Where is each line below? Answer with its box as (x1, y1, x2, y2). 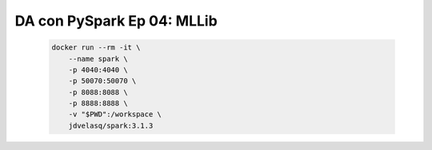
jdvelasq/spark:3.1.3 (68, 120, 154, 130)
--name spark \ (68, 54, 128, 63)
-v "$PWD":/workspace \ (68, 110, 162, 119)
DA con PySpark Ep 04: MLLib (14, 12, 218, 30)
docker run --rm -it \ (51, 43, 141, 52)
